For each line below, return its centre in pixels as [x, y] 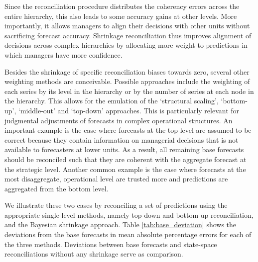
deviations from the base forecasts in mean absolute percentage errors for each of [128, 234]
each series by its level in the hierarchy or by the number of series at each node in [129, 91]
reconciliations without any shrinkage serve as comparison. [94, 254]
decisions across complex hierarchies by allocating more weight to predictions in [126, 45]
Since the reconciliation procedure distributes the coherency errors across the [122, 6]
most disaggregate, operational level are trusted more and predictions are [116, 179]
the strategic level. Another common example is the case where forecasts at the [125, 169]
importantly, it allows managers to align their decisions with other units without [127, 26]
